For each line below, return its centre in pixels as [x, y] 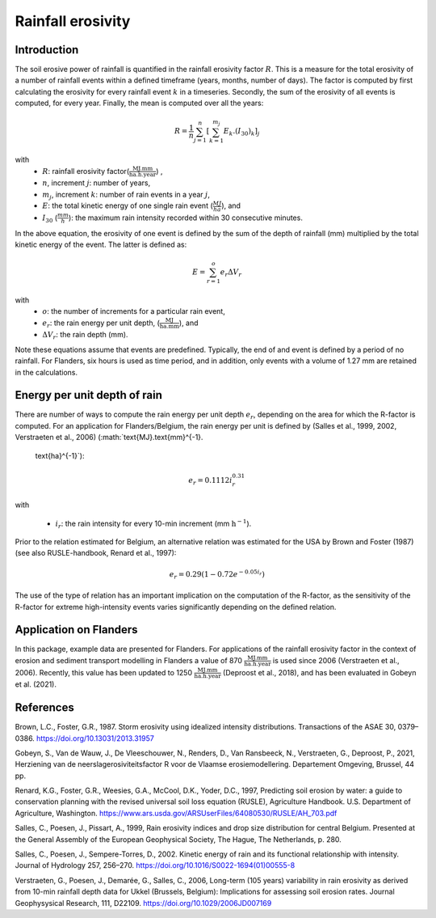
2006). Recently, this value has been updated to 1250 [104, 672]
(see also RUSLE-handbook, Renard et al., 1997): [96, 553]
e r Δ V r [231, 273]
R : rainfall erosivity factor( [86, 171]
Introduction [47, 50]
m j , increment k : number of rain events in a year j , [126, 195]
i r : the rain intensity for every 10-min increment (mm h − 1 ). [153, 524]
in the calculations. [46, 372]
